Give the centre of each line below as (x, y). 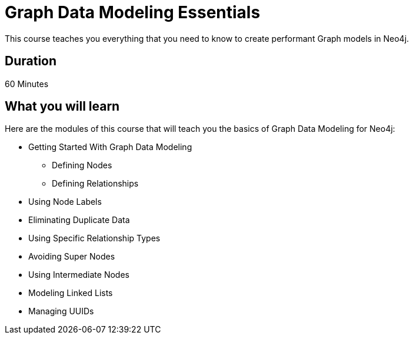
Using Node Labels (65, 202)
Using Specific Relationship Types (94, 238)
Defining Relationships (95, 184)
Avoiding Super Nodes (72, 257)
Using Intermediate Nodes (79, 275)
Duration (31, 61)
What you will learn (62, 107)
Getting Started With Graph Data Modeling (110, 147)
